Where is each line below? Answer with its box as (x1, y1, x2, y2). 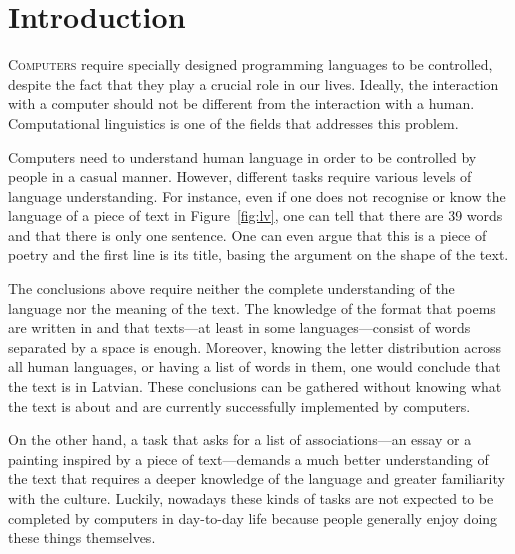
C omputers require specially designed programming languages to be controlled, (8, 54, 493, 75)
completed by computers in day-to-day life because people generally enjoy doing (8, 507, 498, 528)
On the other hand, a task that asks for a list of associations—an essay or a (8, 429, 472, 450)
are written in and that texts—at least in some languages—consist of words (8, 317, 471, 338)
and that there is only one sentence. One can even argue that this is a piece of (8, 224, 487, 245)
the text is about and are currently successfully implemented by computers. (8, 395, 471, 416)
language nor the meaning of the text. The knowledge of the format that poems (8, 297, 496, 318)
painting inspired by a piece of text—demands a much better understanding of (8, 448, 489, 469)
